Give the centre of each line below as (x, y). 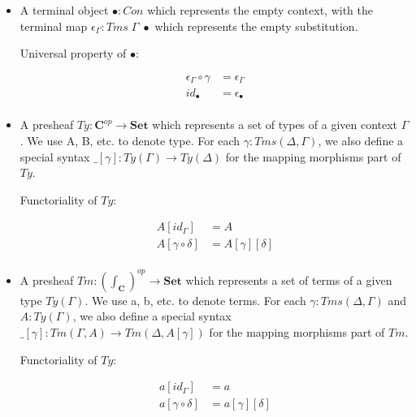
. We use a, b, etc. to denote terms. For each (195, 300)
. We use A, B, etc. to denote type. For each (130, 140)
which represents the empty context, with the (260, 10)
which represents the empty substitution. (256, 26)
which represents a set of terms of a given (289, 279)
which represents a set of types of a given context (275, 125)
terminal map (54, 26)
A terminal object (64, 10)
